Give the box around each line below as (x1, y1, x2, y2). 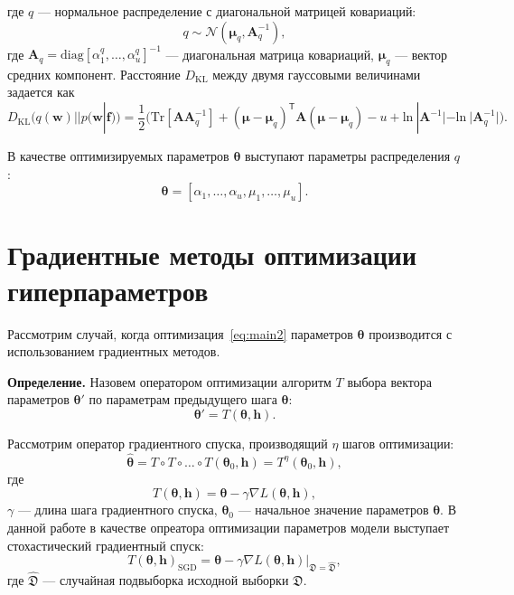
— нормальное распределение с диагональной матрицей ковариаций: (37, 2, 416, 20)
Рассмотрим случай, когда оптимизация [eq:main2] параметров (7, 324, 353, 343)
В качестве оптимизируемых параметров (7, 146, 229, 165)
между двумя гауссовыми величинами (212, 64, 421, 83)
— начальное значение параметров (238, 500, 429, 519)
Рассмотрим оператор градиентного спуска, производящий (7, 433, 328, 452)
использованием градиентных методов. (7, 342, 220, 361)
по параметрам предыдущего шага (89, 390, 277, 409)
